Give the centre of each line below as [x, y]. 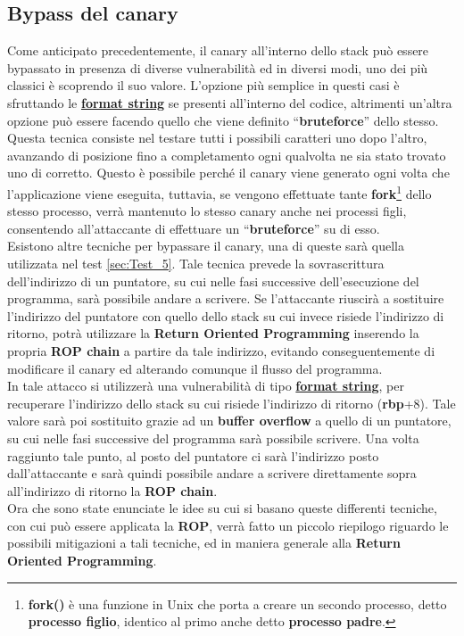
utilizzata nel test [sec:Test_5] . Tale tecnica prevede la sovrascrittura [196, 263]
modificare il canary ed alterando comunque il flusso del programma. [195, 368]
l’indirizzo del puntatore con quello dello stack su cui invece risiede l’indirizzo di [226, 315]
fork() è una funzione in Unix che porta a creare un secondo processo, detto [237, 603]
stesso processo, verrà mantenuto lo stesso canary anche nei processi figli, [207, 211]
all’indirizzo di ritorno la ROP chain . [112, 490]
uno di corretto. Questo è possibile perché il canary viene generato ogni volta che [228, 173]
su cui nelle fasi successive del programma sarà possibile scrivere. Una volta [213, 438]
